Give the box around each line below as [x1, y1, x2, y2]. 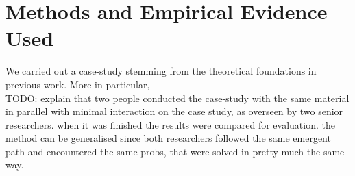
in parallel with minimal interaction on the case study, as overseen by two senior [5, 104, 343, 118]
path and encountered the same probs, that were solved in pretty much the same [5, 144, 345, 158]
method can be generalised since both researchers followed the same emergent [5, 131, 331, 145]
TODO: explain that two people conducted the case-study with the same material [5, 90, 350, 105]
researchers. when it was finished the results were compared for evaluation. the [5, 117, 335, 131]
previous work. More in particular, [5, 77, 150, 91]
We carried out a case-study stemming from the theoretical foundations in [5, 64, 317, 78]
